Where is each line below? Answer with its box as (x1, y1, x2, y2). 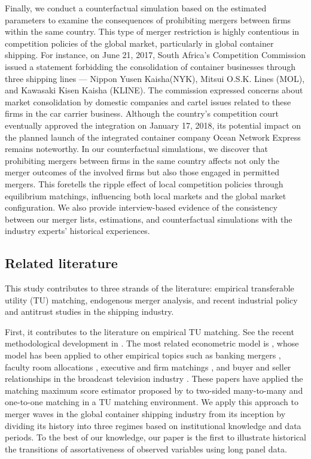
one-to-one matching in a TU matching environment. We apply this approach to (5, 396, 298, 408)
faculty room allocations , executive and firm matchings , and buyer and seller (5, 360, 291, 373)
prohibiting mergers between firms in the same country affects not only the (5, 154, 279, 166)
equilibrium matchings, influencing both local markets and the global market (5, 189, 286, 202)
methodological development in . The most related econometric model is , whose (5, 337, 299, 349)
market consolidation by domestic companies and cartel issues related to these (5, 95, 291, 108)
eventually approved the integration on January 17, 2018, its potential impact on (5, 118, 301, 131)
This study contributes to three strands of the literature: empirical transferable (5, 282, 294, 294)
